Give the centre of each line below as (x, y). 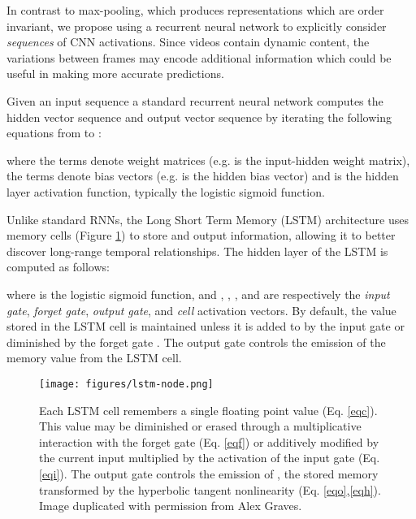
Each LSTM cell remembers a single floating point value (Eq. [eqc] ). (208, 410)
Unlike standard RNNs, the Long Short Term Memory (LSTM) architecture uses (208, 219)
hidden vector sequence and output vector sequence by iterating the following (199, 117)
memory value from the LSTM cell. (94, 358)
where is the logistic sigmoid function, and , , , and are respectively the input (198, 294)
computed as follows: (58, 267)
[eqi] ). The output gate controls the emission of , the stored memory (209, 473)
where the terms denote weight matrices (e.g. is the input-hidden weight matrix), (208, 160)
